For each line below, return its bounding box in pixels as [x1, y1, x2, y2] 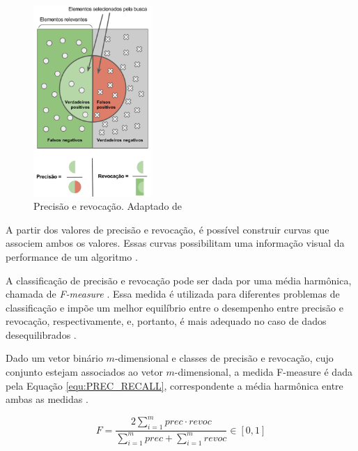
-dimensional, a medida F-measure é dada [174, 365, 352, 379]
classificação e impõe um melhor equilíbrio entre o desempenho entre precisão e [6, 300, 343, 314]
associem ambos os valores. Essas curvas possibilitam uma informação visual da [6, 236, 345, 250]
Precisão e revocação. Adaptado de [33, 199, 182, 213]
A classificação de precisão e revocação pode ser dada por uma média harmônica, [6, 273, 352, 287]
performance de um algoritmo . [6, 249, 138, 263]
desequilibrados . [6, 327, 77, 342]
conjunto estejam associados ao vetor [6, 365, 163, 379]
